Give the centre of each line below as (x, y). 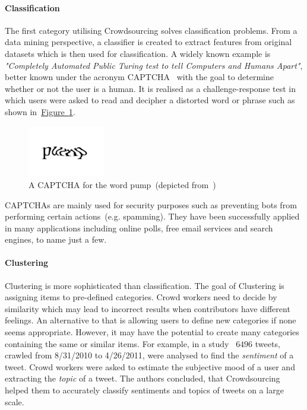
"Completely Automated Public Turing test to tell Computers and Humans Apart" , (154, 65)
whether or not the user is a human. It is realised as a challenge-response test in (150, 88)
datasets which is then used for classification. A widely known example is (138, 53)
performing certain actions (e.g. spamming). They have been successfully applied (152, 216)
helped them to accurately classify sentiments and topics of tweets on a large (144, 390)
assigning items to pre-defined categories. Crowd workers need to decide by (141, 297)
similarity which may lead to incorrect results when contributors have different (148, 308)
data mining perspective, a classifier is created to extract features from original (148, 42)
